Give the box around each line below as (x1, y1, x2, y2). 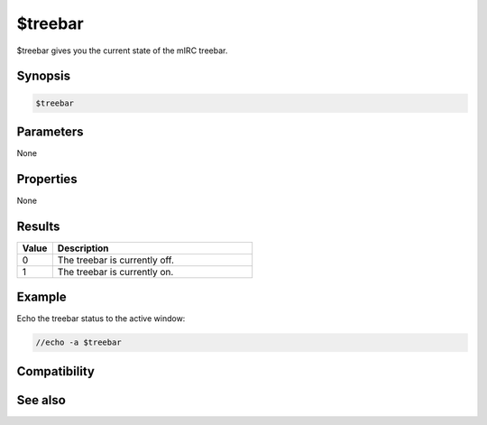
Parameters (16, 124, 84, 139)
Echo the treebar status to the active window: (16, 313, 186, 324)
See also (16, 393, 67, 408)
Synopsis (16, 69, 71, 84)
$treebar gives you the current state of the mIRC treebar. (16, 45, 228, 56)
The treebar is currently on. (57, 265, 174, 278)
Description (57, 242, 109, 254)
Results (16, 218, 60, 234)
